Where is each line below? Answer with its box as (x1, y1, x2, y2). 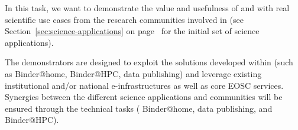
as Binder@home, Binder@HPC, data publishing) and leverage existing (5, 67, 262, 79)
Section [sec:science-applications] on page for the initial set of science (5, 25, 260, 37)
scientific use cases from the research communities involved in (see (5, 13, 244, 25)
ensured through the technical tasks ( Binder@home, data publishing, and (5, 102, 273, 114)
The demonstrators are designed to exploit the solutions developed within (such (5, 56, 293, 68)
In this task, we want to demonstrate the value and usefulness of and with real (5, 2, 290, 14)
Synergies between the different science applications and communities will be (5, 91, 283, 103)
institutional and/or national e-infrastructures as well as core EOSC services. (5, 79, 284, 91)
